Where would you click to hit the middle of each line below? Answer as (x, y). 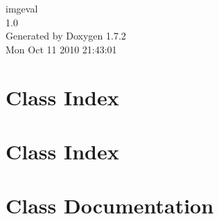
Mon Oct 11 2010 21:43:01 (61, 49)
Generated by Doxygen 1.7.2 (66, 36)
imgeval (22, 8)
